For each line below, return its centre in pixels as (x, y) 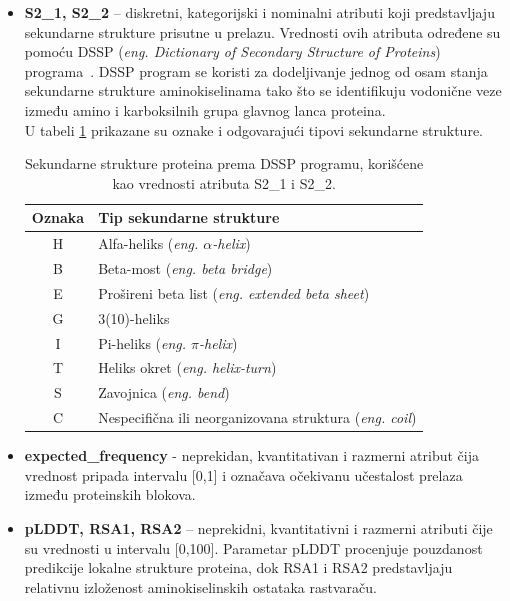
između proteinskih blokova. (110, 494)
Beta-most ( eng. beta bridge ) (185, 268)
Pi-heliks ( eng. (142, 342)
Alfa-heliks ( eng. (148, 243)
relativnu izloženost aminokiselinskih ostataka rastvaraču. (200, 586)
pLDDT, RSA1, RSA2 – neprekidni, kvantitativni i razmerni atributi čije (258, 527)
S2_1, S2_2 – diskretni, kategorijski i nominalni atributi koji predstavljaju (259, 12)
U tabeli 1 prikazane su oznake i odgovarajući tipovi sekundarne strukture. (253, 129)
